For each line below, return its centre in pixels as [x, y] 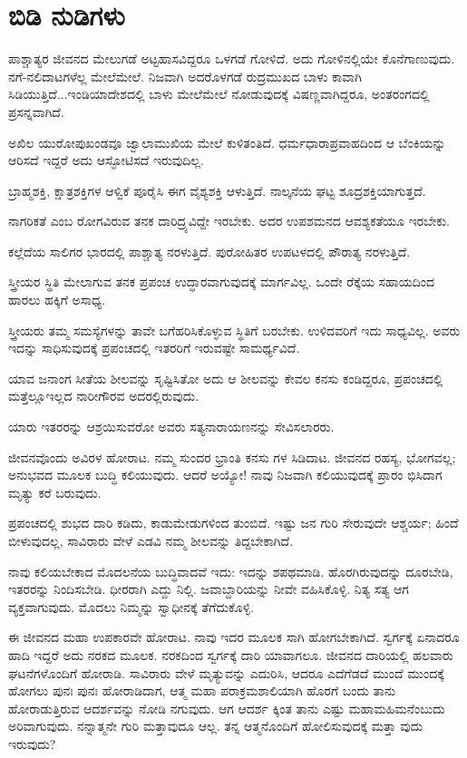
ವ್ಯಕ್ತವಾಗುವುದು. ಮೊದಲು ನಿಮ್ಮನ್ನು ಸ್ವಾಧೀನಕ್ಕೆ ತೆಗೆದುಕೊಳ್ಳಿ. [131, 606]
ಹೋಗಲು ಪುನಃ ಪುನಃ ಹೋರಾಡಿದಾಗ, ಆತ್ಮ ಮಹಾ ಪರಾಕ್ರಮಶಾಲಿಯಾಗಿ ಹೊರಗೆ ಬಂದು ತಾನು [202, 690]
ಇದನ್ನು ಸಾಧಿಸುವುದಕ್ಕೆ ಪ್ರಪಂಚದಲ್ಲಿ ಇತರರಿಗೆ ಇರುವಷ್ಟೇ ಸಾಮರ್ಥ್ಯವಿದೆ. [154, 348]
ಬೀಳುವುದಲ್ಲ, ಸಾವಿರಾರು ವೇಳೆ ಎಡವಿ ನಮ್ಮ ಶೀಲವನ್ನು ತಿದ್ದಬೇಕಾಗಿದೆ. [151, 540]
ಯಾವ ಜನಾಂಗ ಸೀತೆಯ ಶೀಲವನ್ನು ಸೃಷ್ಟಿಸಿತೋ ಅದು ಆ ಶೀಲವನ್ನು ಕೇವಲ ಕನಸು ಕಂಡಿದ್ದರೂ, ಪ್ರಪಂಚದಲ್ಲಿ [226, 378]
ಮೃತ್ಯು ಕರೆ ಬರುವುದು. [55, 492]
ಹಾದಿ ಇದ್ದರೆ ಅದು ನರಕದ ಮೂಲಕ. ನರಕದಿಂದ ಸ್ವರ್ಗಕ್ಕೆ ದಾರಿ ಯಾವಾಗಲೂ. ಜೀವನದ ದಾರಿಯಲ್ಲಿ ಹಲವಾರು [231, 654]
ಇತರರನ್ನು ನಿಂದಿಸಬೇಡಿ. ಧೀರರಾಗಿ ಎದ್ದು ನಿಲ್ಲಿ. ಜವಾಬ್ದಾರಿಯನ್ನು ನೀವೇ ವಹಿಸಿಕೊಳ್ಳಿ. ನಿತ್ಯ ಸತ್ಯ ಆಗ [209, 589]
